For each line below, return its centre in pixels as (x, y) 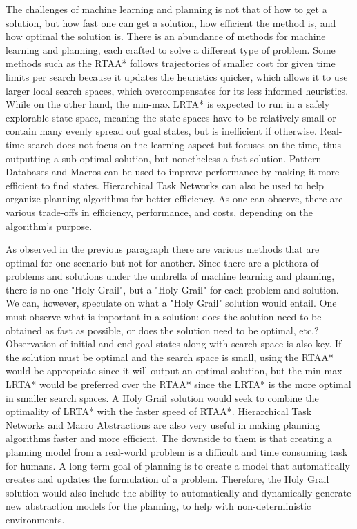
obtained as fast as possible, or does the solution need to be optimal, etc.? (162, 330)
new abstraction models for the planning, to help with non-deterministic (158, 506)
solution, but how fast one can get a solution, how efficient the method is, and (171, 22)
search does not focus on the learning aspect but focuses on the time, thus (184, 144)
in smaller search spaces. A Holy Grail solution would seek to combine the (162, 397)
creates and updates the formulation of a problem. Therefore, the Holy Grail (167, 479)
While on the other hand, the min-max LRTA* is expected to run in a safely (168, 104)
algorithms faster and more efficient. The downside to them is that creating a (169, 438)
